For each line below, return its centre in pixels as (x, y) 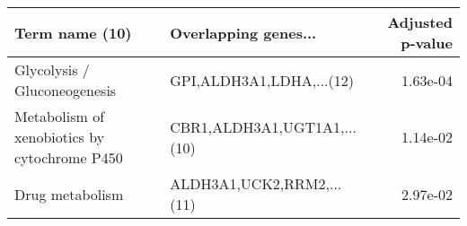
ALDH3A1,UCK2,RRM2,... (256, 183)
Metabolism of (60, 116)
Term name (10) (73, 32)
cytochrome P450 (69, 157)
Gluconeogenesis (66, 90)
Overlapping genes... (243, 32)
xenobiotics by (60, 137)
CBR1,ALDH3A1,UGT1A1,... (263, 126)
